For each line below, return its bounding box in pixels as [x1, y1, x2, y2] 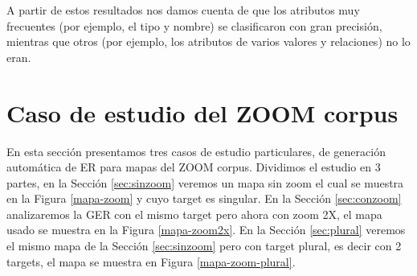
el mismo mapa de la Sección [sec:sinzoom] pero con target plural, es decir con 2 [6, 237, 402, 254]
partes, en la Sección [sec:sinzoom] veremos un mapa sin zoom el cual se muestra [6, 174, 404, 191]
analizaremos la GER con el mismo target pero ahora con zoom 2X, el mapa [6, 205, 382, 222]
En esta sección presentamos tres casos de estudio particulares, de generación [6, 142, 386, 159]
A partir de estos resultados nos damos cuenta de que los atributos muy [6, 2, 360, 18]
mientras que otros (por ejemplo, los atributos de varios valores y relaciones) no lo [6, 33, 411, 50]
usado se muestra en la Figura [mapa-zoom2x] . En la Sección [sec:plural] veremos [6, 221, 406, 238]
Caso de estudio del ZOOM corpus [6, 96, 399, 129]
